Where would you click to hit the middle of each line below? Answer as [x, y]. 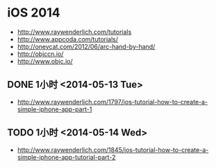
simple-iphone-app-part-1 [55, 109]
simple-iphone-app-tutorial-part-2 [66, 157]
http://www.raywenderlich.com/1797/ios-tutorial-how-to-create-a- [113, 102]
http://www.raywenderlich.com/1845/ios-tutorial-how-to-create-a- [113, 149]
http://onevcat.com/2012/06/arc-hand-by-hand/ [86, 46]
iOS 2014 [34, 13]
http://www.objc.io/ [45, 61]
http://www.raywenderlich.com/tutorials [74, 32]
